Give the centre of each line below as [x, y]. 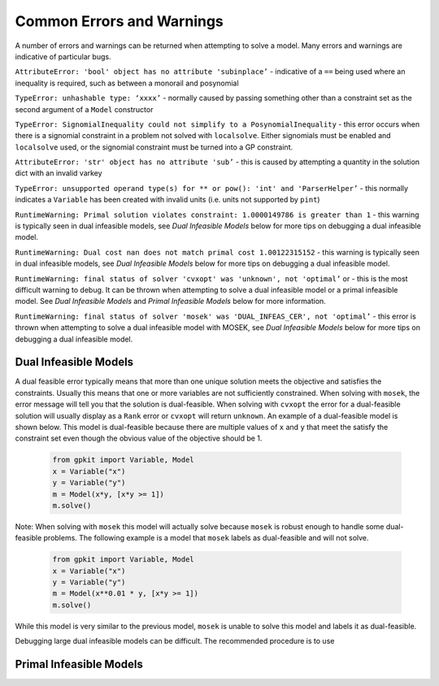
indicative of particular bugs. [63, 56]
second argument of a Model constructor [84, 109]
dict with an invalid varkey [59, 173]
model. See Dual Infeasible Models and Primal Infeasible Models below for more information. [171, 302]
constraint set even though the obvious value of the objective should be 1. [139, 438]
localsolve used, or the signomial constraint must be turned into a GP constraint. [154, 147]
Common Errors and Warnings [119, 21]
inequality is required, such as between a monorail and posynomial [127, 83]
